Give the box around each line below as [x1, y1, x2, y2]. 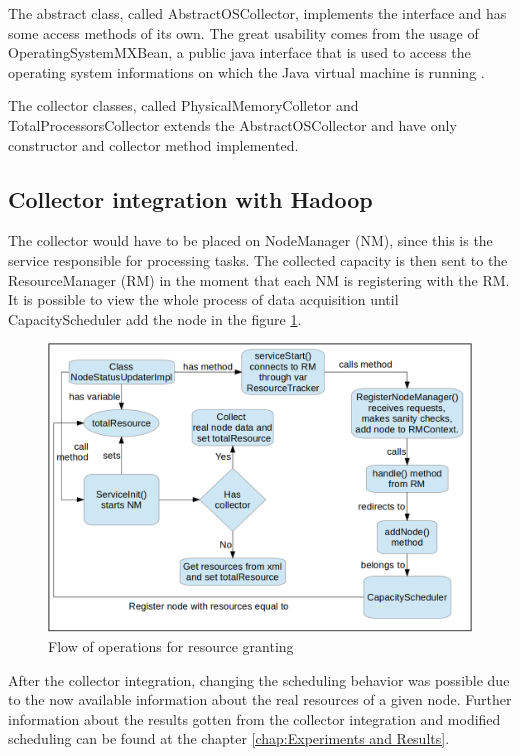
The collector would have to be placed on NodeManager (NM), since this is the [8, 230, 493, 251]
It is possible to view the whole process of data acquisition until [8, 289, 399, 310]
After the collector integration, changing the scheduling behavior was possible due [8, 669, 510, 690]
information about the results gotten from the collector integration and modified [8, 708, 501, 729]
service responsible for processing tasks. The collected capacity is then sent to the [8, 249, 508, 270]
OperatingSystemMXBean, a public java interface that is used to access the [8, 42, 471, 63]
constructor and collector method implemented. [8, 134, 299, 155]
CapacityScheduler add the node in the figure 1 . [8, 308, 302, 329]
